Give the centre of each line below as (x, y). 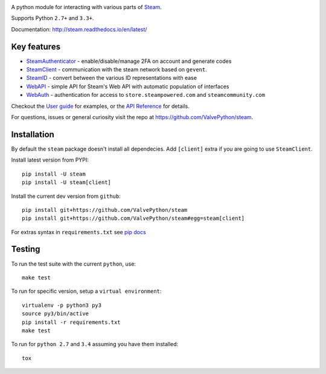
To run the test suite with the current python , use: (73, 264)
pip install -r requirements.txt (71, 322)
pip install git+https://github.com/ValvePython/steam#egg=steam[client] (133, 218)
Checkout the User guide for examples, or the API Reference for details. (100, 106)
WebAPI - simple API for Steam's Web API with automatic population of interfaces (128, 86)
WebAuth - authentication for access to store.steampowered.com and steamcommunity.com (146, 95)
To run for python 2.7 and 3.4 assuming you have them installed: (95, 344)
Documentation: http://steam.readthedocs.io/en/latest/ (79, 29)
